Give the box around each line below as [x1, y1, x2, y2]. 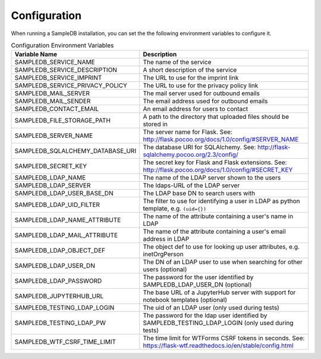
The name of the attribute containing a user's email [143, 228, 287, 236]
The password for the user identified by [143, 273, 254, 282]
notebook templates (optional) [143, 296, 227, 304]
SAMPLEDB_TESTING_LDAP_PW [14, 319, 106, 327]
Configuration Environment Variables [11, 42, 114, 50]
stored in [143, 120, 168, 128]
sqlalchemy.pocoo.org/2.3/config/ [143, 150, 238, 159]
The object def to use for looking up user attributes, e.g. [143, 243, 300, 251]
